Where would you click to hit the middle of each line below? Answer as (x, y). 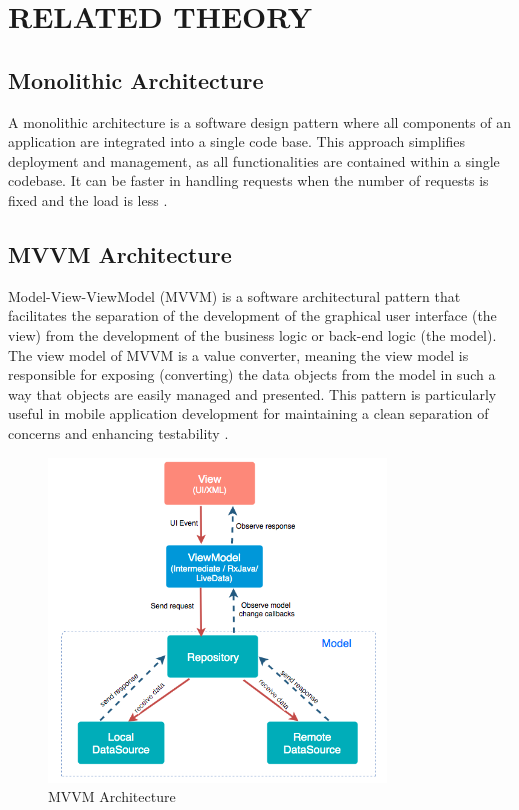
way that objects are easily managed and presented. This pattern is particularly (252, 393)
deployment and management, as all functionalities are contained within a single (254, 160)
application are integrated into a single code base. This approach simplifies (237, 141)
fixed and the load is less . (88, 199)
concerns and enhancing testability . (118, 432)
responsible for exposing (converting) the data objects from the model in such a (252, 374)
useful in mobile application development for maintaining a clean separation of (248, 413)
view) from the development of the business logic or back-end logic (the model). (252, 334)
